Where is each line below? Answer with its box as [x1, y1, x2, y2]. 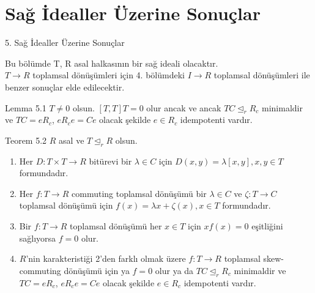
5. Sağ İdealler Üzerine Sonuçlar [5, 36, 125, 49]
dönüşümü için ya [64, 264, 130, 276]
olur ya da [155, 264, 194, 276]
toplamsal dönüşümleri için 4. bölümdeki [32, 69, 185, 81]
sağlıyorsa [19, 231, 56, 244]
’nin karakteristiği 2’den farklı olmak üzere [26, 252, 186, 265]
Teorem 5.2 [5, 133, 47, 146]
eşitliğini [251, 220, 283, 232]
